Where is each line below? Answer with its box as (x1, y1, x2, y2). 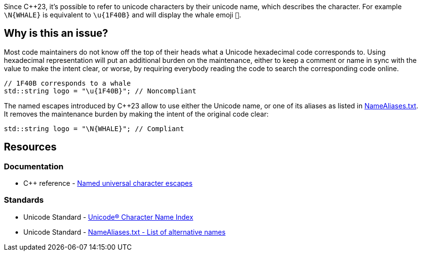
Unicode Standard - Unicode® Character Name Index (23, 212, 193, 221)
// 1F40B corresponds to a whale (4, 79, 131, 87)
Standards (4, 195, 44, 205)
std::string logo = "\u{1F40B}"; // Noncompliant (4, 87, 197, 95)
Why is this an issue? (4, 27, 108, 40)
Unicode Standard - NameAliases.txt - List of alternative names (23, 227, 226, 236)
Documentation (4, 161, 64, 171)
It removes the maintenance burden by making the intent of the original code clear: (4, 109, 269, 118)
